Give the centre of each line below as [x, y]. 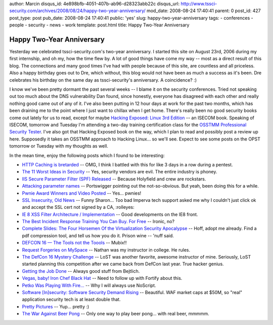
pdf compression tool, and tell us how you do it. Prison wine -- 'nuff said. [98, 235]
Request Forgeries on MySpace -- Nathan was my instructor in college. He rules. [106, 250]
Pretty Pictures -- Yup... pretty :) [56, 306]
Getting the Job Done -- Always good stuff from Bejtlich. [81, 271]
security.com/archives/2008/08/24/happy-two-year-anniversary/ [78, 11]
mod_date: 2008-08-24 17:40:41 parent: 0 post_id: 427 [204, 11]
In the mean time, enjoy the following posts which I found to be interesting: [87, 155]
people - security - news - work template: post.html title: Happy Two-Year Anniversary [99, 25]
